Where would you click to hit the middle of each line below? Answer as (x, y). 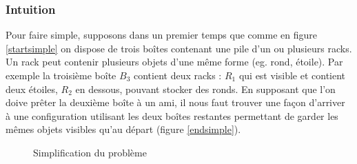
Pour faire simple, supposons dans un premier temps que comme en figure (161, 35)
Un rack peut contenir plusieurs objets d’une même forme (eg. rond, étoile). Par (174, 62)
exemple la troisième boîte (61, 75)
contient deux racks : (177, 75)
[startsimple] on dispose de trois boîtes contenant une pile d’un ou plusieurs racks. (179, 48)
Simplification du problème (90, 152)
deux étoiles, (32, 89)
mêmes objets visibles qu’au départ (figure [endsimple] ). (123, 129)
